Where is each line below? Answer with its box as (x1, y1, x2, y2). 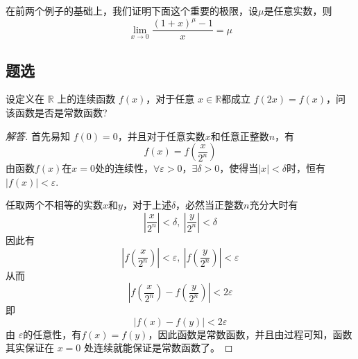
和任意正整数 (210, 128, 269, 143)
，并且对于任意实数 (117, 128, 205, 143)
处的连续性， (95, 161, 154, 175)
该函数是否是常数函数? (6, 105, 108, 119)
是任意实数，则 (264, 3, 332, 17)
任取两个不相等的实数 (6, 198, 103, 212)
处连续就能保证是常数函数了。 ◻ (84, 340, 233, 355)
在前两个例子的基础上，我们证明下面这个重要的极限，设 (6, 3, 258, 17)
